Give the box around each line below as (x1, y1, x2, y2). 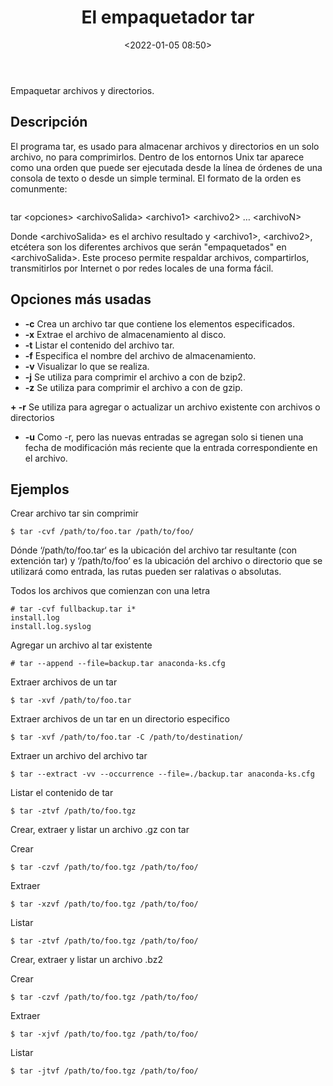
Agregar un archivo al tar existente (10, 639, 153, 651)
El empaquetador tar (81, 6, 255, 29)
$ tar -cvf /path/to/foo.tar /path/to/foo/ (10, 527, 195, 537)
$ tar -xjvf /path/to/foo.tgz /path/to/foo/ (10, 1029, 199, 1040)
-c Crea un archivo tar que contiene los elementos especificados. (24, 317, 296, 330)
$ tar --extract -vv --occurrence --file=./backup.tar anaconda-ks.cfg (10, 769, 315, 780)
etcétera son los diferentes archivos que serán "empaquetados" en (10, 241, 287, 253)
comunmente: (10, 182, 68, 195)
